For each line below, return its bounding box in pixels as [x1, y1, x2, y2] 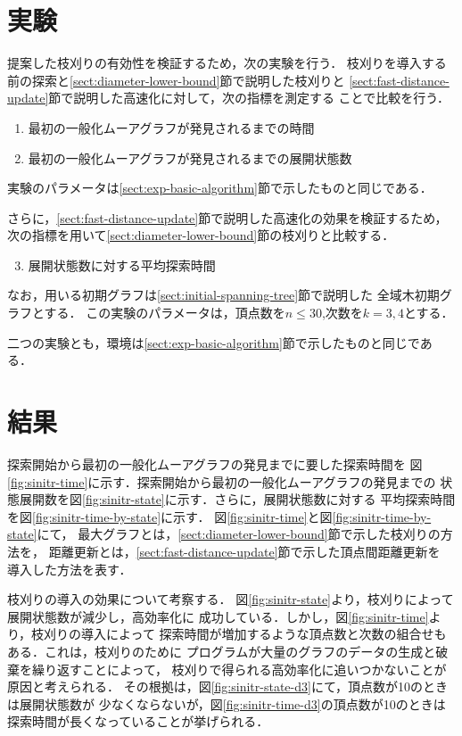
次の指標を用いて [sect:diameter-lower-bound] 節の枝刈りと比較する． [7, 226, 395, 244]
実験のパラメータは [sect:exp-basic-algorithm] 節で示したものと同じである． [7, 178, 433, 197]
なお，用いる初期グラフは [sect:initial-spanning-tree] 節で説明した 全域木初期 [7, 285, 440, 304]
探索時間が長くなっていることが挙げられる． [7, 712, 269, 731]
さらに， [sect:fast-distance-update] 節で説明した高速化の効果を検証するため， [7, 208, 448, 227]
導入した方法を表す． [7, 559, 132, 578]
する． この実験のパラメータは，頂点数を [44, 303, 285, 322]
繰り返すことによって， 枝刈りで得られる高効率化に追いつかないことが [31, 659, 447, 678]
